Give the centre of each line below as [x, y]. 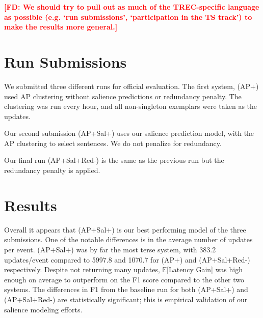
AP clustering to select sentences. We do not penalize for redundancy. [113, 143]
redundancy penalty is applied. [52, 170]
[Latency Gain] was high [205, 269]
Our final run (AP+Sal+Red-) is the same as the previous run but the [114, 160]
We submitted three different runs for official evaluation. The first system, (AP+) [131, 86]
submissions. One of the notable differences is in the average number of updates [128, 239]
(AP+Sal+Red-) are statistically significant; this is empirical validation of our [126, 299]
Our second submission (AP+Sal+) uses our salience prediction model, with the [129, 133]
